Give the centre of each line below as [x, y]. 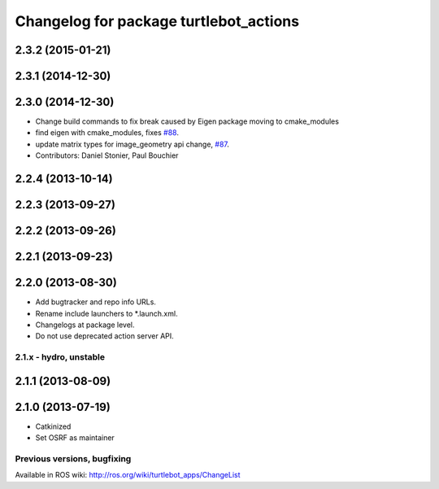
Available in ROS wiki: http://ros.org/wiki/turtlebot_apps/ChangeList [128, 475]
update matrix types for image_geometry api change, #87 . [132, 144]
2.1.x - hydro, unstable [60, 357]
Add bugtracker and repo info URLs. [96, 302]
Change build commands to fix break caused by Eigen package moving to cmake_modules [187, 121]
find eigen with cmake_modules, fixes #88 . [107, 133]
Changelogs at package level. [85, 325]
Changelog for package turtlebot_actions [157, 21]
